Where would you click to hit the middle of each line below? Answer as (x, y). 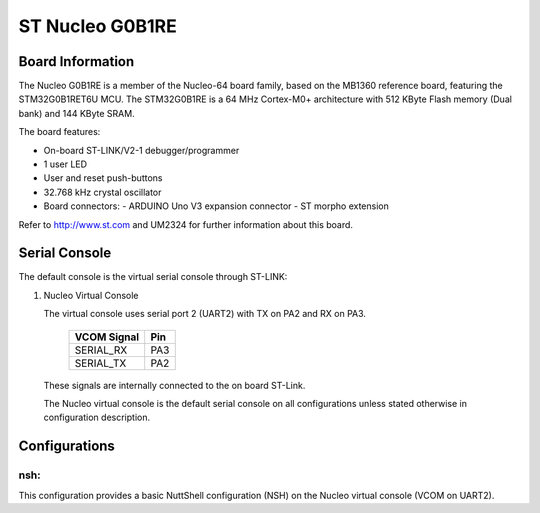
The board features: (59, 132)
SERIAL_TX (100, 363)
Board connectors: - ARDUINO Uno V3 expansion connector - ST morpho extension (216, 206)
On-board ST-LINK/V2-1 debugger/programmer (141, 150)
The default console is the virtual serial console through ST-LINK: (153, 277)
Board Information (76, 61)
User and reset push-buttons (103, 178)
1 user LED (65, 164)
